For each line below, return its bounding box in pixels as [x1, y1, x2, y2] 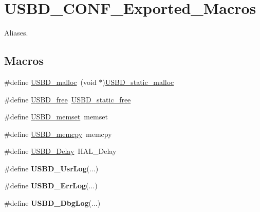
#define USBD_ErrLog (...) [4, 180, 98, 191]
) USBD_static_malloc [102, 76, 174, 87]
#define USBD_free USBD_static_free [4, 94, 131, 104]
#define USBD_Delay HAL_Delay [4, 146, 117, 156]
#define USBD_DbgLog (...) [4, 198, 101, 208]
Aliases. [4, 27, 28, 38]
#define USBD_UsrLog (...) [4, 163, 99, 173]
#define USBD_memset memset [4, 111, 108, 122]
